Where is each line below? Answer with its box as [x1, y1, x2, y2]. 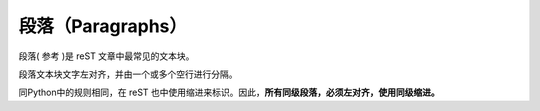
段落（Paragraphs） [18, 15, 188, 37]
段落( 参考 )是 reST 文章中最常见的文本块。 [18, 50, 195, 62]
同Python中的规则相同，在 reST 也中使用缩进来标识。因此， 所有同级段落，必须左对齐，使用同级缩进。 [18, 86, 440, 99]
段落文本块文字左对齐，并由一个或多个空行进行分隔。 [18, 68, 238, 80]
